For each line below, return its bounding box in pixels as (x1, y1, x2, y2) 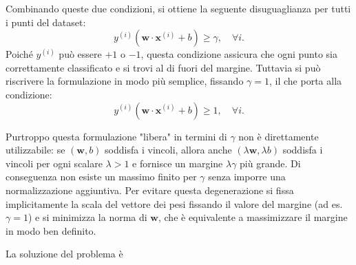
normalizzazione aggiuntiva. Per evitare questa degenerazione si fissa (6, 182, 294, 197)
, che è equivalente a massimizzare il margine (158, 210, 348, 224)
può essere (59, 47, 102, 61)
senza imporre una (208, 169, 286, 184)
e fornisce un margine (132, 156, 223, 170)
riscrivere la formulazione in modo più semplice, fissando (6, 74, 244, 88)
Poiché (6, 47, 33, 61)
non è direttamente (238, 129, 319, 143)
